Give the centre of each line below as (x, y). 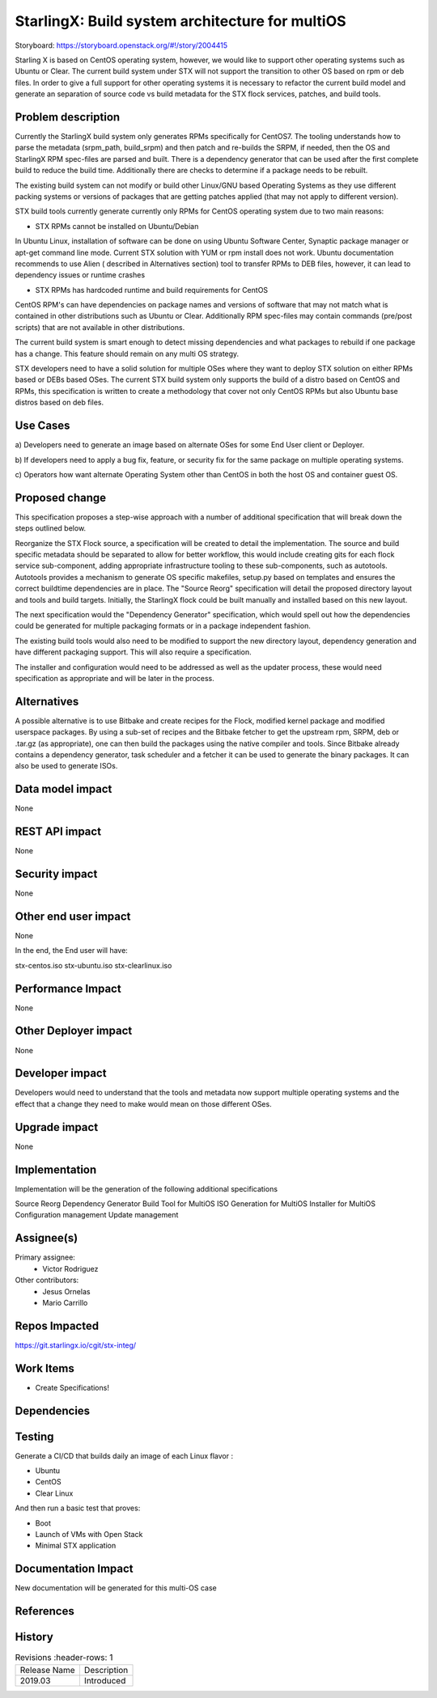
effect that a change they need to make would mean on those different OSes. (143, 1103)
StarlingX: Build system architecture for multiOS (181, 21)
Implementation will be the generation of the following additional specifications (146, 1188)
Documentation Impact (74, 1569)
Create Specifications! (72, 1387)
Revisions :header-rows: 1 (64, 1658)
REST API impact (58, 832)
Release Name (48, 1670)
